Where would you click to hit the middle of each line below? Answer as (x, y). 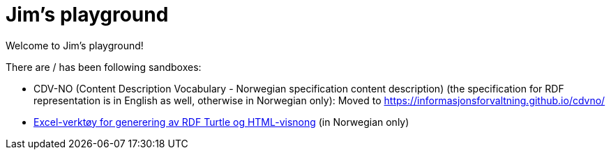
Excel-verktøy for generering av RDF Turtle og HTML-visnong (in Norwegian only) (221, 122)
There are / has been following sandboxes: (104, 67)
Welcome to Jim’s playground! (75, 45)
